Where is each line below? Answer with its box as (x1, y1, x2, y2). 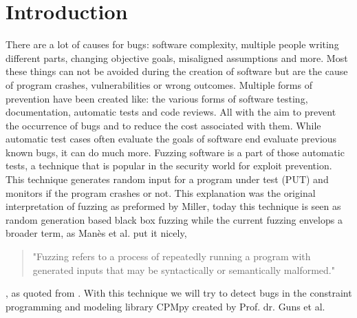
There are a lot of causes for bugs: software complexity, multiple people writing (6, 37, 339, 52)
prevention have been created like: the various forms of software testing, (6, 91, 308, 105)
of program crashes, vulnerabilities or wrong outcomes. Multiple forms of (6, 77, 312, 92)
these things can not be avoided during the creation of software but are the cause (6, 64, 348, 78)
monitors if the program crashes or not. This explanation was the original (6, 185, 316, 200)
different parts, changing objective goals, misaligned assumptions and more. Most (6, 50, 348, 65)
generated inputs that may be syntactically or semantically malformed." (32, 262, 335, 277)
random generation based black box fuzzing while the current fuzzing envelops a (6, 212, 343, 226)
